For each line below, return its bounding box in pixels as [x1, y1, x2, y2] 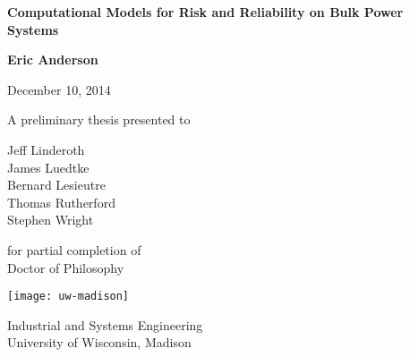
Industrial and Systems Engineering [7, 315, 203, 334]
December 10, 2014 [7, 80, 111, 98]
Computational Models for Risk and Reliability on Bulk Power [7, 3, 404, 21]
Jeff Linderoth [7, 140, 85, 158]
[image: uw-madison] [7, 290, 130, 303]
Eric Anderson [7, 50, 98, 69]
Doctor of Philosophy [7, 258, 124, 276]
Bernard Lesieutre [7, 175, 106, 194]
